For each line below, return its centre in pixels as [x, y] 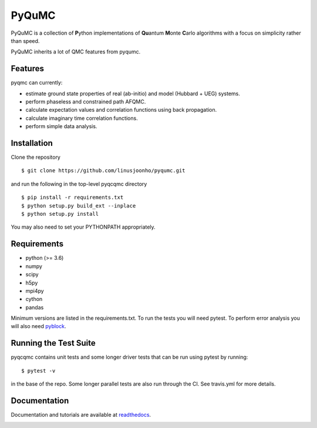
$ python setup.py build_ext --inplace [79, 205]
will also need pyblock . [38, 326]
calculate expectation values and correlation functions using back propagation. [121, 110]
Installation [32, 143]
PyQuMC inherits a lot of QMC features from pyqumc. [76, 52]
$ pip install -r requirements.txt [72, 198]
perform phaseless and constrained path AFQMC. [86, 102]
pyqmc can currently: [37, 83]
